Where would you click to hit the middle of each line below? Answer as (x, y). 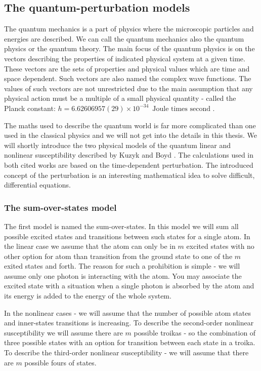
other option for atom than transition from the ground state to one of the (118, 256)
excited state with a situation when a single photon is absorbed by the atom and (129, 286)
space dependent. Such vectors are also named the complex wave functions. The (128, 78)
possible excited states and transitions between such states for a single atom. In (127, 236)
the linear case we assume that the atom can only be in (90, 246)
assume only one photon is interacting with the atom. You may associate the (123, 275)
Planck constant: (30, 108)
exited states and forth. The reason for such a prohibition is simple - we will (122, 266)
